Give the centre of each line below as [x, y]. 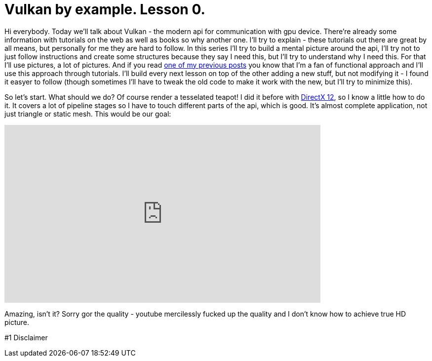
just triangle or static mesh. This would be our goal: [88, 114]
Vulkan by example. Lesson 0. [105, 9]
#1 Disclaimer [26, 337]
